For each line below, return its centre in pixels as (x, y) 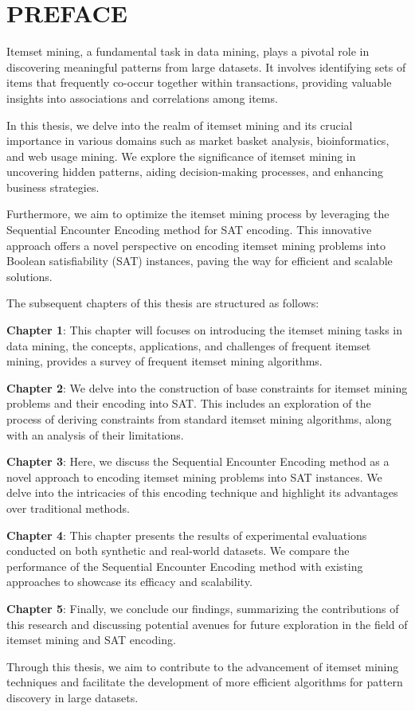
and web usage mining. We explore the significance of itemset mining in (181, 156)
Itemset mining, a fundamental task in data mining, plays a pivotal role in (188, 51)
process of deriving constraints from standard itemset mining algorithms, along (199, 419)
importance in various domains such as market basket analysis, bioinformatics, (198, 141)
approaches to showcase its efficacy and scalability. (129, 582)
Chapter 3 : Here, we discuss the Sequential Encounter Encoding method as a (198, 461)
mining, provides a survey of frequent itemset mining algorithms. (164, 361)
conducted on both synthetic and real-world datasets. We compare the (178, 551)
